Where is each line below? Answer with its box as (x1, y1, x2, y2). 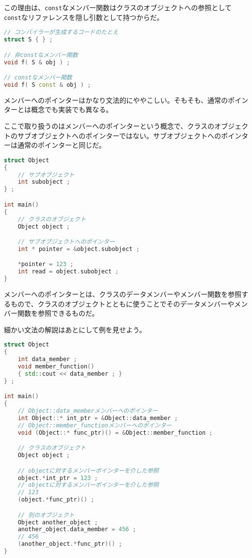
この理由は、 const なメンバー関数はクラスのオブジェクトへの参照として (4, 2, 232, 12)
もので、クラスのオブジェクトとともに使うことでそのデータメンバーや (10, 298, 235, 308)
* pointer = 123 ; (17, 261, 74, 268)
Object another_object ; (17, 519, 98, 526)
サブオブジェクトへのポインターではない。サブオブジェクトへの (17, 130, 221, 140)
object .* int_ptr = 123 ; (17, 474, 98, 481)
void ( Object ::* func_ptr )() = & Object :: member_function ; (17, 429, 213, 436)
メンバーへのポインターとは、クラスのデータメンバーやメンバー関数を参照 (4, 289, 242, 299)
